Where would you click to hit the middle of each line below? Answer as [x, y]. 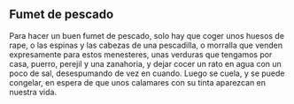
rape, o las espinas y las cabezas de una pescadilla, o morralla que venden [146, 45]
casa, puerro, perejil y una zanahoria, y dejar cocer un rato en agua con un [145, 63]
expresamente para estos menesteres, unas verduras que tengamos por [141, 54]
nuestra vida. [33, 92]
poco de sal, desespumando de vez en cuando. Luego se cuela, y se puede [147, 73]
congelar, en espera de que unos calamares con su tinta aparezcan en [138, 82]
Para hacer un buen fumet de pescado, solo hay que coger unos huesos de [147, 35]
